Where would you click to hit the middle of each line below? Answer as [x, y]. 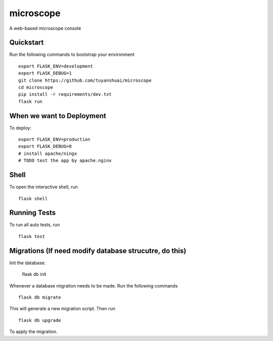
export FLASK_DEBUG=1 [45, 73]
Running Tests [32, 213]
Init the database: [27, 263]
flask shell [33, 198]
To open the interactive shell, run [44, 187]
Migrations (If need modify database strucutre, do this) [98, 250]
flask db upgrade [40, 320]
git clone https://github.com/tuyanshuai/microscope [85, 80]
